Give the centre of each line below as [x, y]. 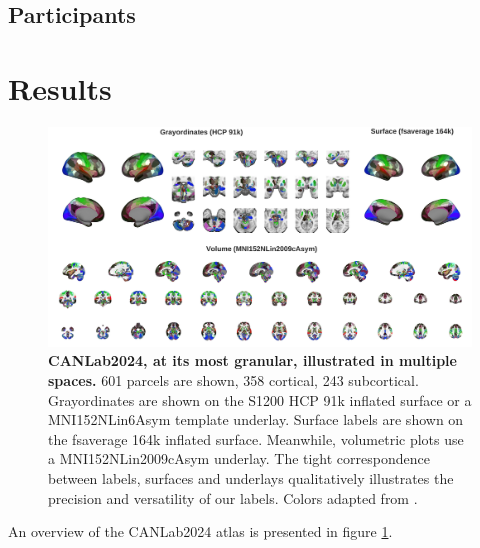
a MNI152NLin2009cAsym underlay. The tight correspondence [239, 458]
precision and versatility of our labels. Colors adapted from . [233, 497]
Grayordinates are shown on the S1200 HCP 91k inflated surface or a [260, 399]
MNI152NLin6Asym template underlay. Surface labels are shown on [256, 419]
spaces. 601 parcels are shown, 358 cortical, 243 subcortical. [233, 379]
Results [60, 87]
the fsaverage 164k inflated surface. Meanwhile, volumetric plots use [256, 438]
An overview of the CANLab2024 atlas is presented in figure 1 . [200, 531]
